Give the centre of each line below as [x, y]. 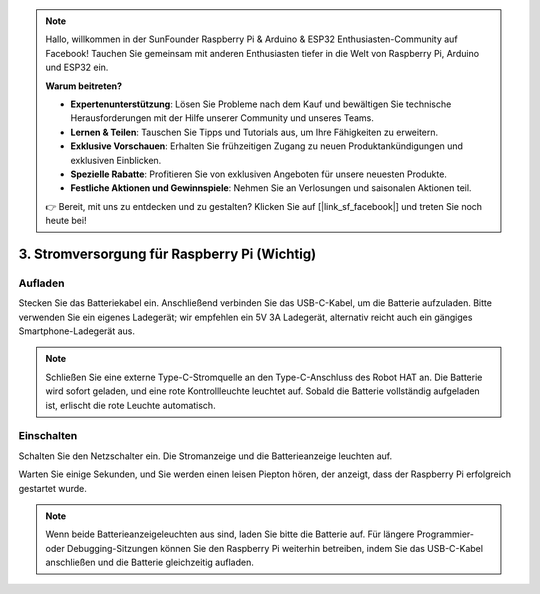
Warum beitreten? [84, 86]
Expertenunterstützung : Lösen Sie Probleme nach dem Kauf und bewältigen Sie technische [261, 104]
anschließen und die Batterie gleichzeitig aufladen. [149, 562]
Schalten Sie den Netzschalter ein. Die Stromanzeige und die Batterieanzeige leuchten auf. [205, 456]
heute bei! [66, 221]
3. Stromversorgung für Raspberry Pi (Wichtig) [167, 253]
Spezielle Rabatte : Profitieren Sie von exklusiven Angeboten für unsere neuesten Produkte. [258, 174]
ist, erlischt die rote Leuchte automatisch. [130, 405]
